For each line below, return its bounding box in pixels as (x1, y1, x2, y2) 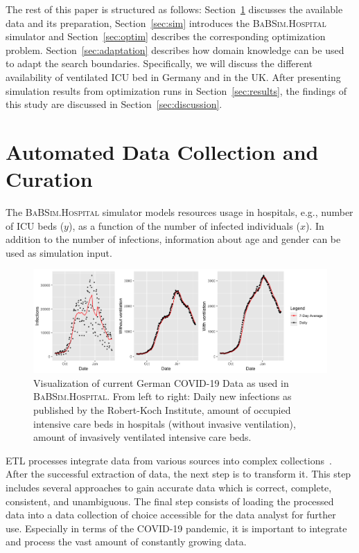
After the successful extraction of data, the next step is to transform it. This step (6, 466, 351, 481)
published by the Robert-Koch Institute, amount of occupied (33, 403, 291, 417)
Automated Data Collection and (6, 137, 319, 165)
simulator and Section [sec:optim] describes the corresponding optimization (6, 29, 326, 44)
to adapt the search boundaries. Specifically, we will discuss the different (6, 56, 313, 71)
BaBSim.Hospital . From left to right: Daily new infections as (33, 389, 292, 404)
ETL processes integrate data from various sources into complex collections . (6, 453, 332, 467)
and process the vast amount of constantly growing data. (6, 534, 247, 549)
